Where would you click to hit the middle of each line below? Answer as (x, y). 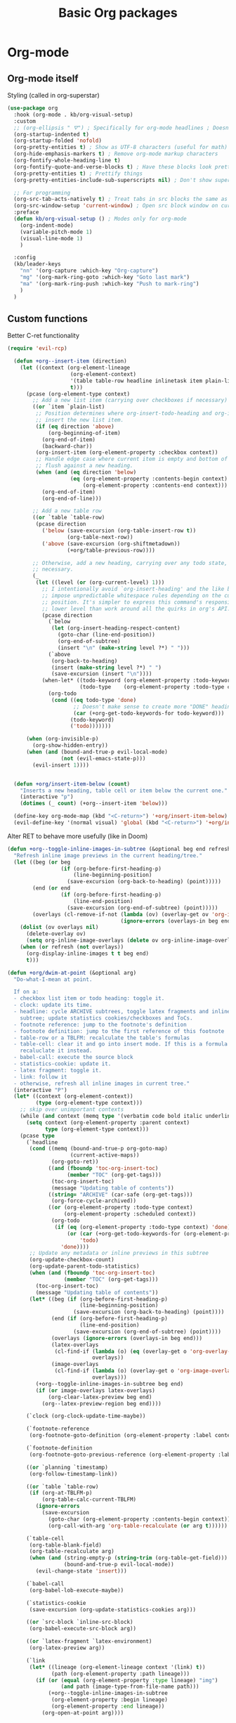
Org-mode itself (43, 78)
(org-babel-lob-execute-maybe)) (77, 1590)
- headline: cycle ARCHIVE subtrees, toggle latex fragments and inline (122, 1012)
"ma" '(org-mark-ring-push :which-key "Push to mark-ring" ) (110, 284)
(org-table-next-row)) (100, 537)
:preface (26, 212)
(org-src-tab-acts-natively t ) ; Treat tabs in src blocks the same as (121, 199)
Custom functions (47, 319)
